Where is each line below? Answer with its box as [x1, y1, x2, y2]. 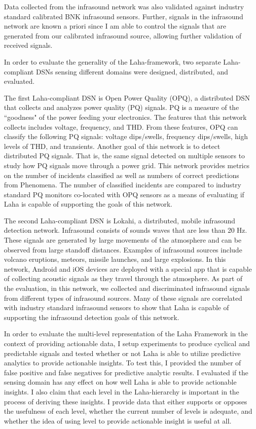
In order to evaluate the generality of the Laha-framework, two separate [4, 56, 221, 67]
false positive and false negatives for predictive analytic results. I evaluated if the [4, 367, 249, 377]
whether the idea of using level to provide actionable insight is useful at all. [4, 415, 232, 426]
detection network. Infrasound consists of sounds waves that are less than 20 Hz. [4, 225, 247, 235]
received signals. [4, 40, 53, 50]
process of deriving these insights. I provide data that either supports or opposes [4, 396, 247, 406]
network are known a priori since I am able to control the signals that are [4, 21, 226, 31]
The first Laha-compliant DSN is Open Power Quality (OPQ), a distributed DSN [4, 92, 250, 103]
